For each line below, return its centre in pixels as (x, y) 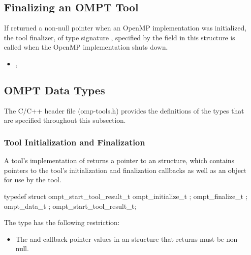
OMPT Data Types (55, 90)
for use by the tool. (33, 180)
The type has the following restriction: (62, 222)
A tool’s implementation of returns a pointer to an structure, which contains (119, 160)
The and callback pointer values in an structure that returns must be (120, 239)
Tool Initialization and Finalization (75, 142)
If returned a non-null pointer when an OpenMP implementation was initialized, (125, 28)
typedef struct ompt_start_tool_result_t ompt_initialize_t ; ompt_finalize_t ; (126, 196)
